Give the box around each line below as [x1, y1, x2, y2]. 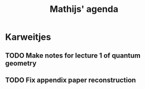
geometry [5, 59, 36, 68]
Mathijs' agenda [49, 3, 118, 15]
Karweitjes [5, 31, 51, 43]
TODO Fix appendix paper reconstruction [5, 76, 136, 84]
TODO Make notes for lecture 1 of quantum [5, 51, 141, 60]
